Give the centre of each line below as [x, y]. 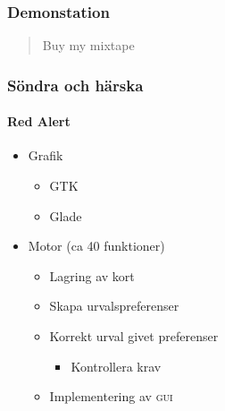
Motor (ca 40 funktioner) [96, 246]
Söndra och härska [75, 85]
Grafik [46, 155]
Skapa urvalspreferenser [114, 306]
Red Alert [39, 121]
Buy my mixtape [88, 45]
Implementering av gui [111, 396]
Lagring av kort [92, 275]
